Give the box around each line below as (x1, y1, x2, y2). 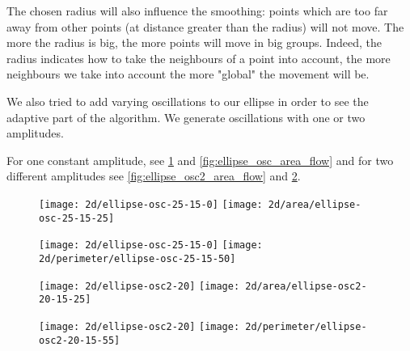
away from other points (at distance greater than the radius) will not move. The (6, 18, 404, 35)
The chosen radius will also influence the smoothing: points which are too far (6, 2, 388, 19)
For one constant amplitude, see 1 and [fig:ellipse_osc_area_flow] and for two (6, 151, 394, 168)
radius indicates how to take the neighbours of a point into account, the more (6, 49, 391, 66)
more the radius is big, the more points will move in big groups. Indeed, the (6, 34, 383, 51)
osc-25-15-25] (39, 212, 115, 224)
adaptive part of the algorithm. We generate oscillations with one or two (6, 108, 366, 125)
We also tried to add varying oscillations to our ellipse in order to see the (6, 92, 369, 109)
